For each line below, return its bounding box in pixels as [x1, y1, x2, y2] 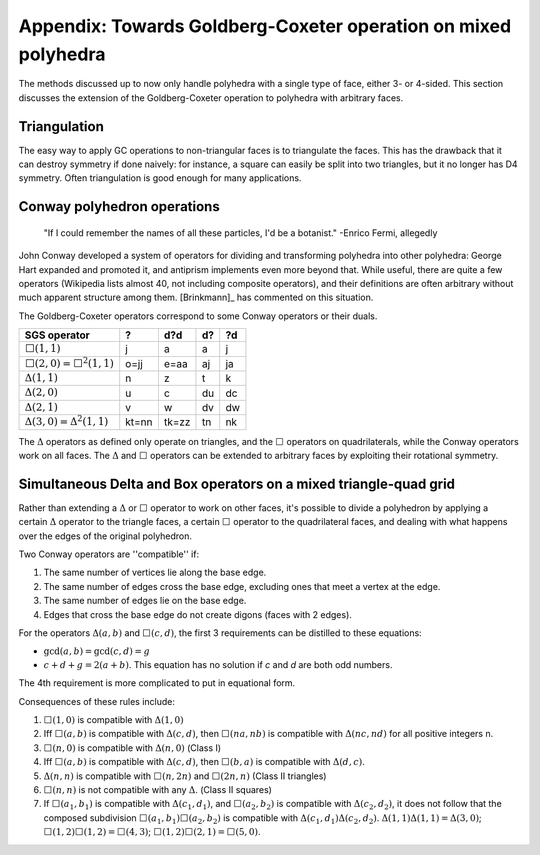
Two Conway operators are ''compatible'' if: [18, 548, 200, 560]
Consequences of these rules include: [18, 695, 175, 707]
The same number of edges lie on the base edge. [43, 595, 247, 607]
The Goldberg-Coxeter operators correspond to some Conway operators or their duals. [18, 310, 378, 322]
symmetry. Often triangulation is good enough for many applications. [18, 172, 302, 184]
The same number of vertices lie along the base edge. [43, 566, 267, 579]
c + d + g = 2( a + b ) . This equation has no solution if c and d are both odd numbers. [43, 658, 393, 670]
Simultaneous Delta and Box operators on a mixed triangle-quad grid [18, 475, 455, 492]
